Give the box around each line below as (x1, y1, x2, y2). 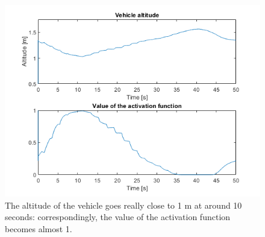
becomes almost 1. (5, 222, 72, 235)
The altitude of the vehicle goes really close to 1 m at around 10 (5, 198, 242, 211)
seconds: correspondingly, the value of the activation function (5, 210, 231, 223)
